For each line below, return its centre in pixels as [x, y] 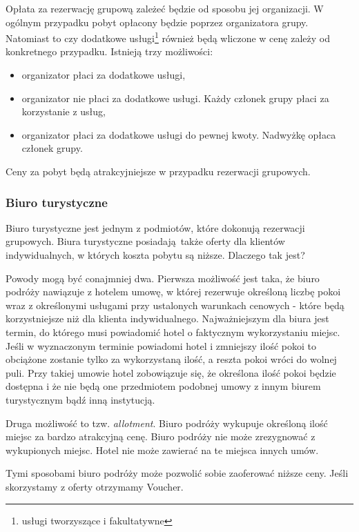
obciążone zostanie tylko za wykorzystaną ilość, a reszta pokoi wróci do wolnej [171, 359]
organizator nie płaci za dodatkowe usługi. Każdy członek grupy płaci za [175, 98]
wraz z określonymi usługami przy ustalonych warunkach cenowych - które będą [175, 305]
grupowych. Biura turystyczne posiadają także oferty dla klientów [145, 241]
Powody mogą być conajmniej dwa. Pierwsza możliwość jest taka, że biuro [163, 278]
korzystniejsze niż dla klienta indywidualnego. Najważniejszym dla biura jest [167, 318]
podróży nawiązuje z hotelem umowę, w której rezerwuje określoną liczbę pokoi [173, 292]
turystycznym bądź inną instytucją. [80, 399]
